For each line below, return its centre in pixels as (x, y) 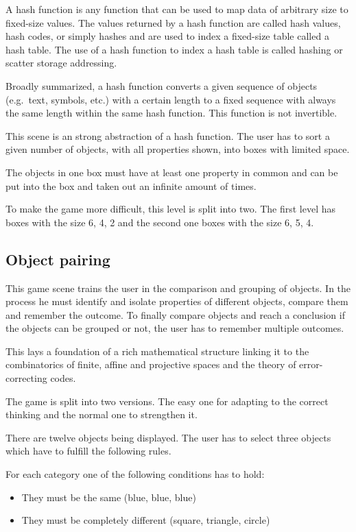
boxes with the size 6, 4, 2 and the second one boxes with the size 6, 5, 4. (160, 222)
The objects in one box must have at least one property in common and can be (172, 172)
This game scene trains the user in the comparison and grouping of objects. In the (178, 288)
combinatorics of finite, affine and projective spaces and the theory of (151, 364)
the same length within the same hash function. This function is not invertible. (171, 113)
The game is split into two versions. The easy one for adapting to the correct (167, 401)
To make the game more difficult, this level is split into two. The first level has (171, 209)
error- (311, 364)
